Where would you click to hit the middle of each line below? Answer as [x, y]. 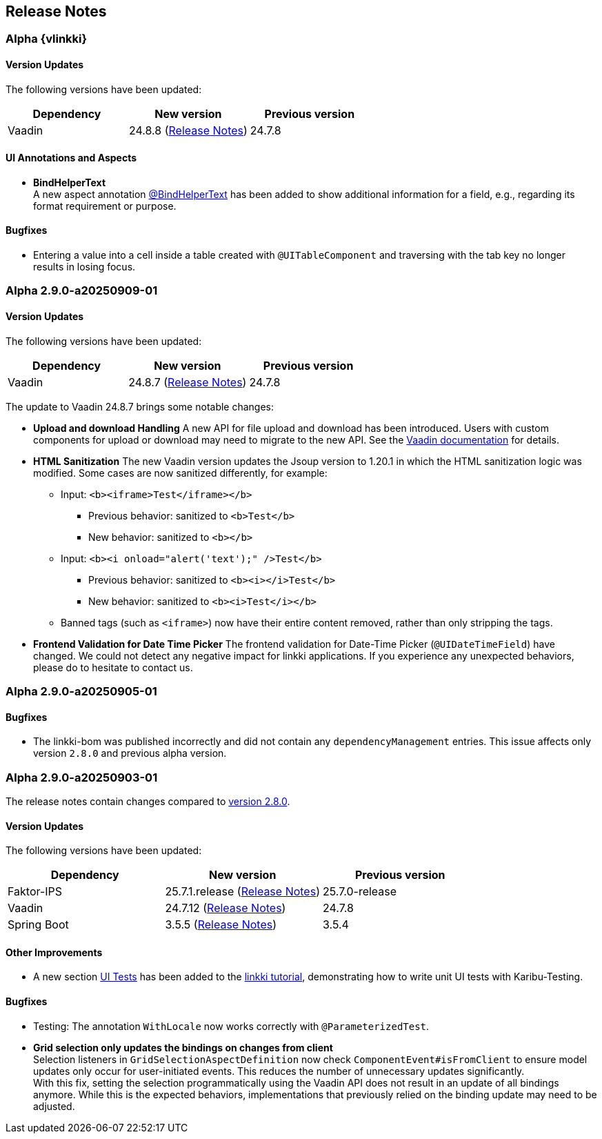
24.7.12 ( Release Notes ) [225, 908]
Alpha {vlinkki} [47, 39]
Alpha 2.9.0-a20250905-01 [81, 692]
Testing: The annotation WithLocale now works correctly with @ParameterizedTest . [231, 1026]
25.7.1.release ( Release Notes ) [242, 892]
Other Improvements [54, 952]
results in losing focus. [84, 267]
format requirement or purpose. [105, 206]
